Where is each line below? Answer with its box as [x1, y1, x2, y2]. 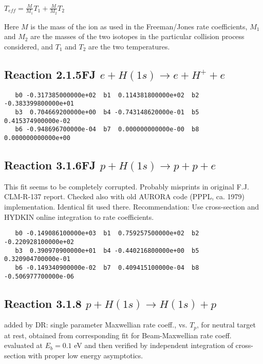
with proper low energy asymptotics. [28, 350, 143, 361]
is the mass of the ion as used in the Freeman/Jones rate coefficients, [30, 21, 248, 31]
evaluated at [4, 340, 43, 351]
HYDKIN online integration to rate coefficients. [4, 211, 154, 222]
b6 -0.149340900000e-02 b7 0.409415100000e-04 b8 [15, 264, 199, 271]
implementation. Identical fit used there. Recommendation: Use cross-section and [4, 201, 259, 212]
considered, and [4, 41, 53, 51]
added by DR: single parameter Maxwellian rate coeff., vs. [4, 319, 187, 330]
